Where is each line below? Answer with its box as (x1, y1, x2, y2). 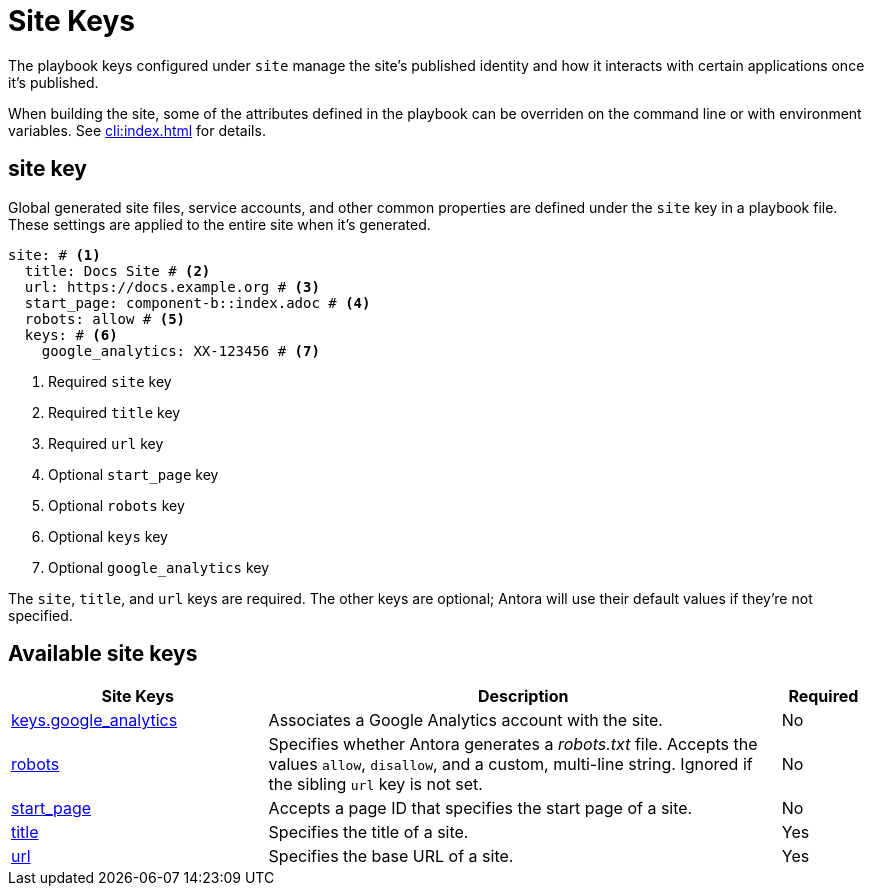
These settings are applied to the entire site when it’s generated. (8, 215, 431, 233)
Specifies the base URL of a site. (268, 846, 514, 867)
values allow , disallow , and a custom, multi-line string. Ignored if (268, 754, 753, 775)
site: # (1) (8, 246, 101, 263)
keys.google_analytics (11, 710, 178, 731)
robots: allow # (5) (24, 310, 186, 327)
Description (477, 686, 569, 707)
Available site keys (8, 641, 198, 667)
